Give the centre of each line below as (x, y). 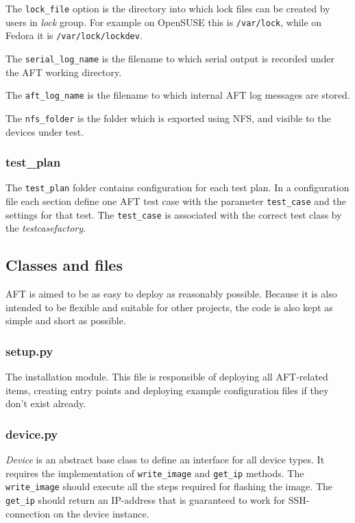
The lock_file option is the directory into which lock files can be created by (168, 8)
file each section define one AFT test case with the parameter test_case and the (176, 201)
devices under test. (45, 131)
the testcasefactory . (46, 228)
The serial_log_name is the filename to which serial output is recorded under (170, 58)
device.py (32, 434)
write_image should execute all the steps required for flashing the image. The (169, 486)
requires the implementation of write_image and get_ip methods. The (155, 473)
